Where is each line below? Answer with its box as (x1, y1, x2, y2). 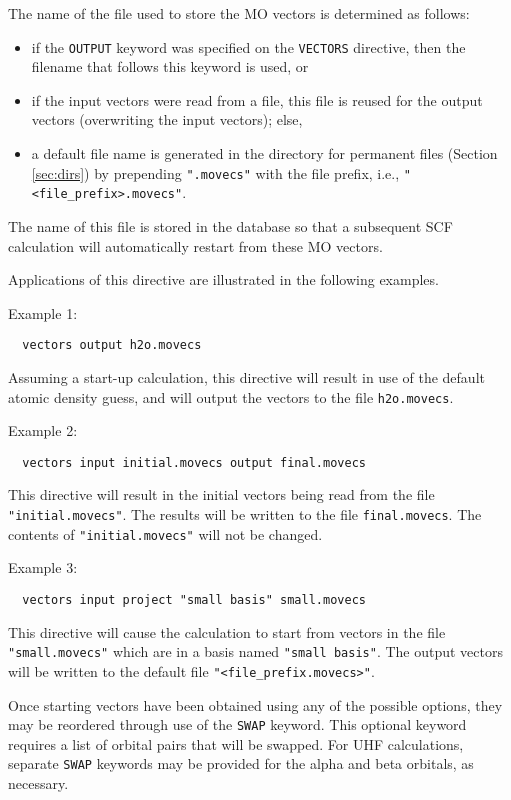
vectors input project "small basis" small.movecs (22, 592, 366, 607)
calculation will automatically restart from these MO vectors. (8, 235, 383, 256)
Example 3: (8, 557, 78, 578)
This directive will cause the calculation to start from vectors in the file (8, 621, 446, 642)
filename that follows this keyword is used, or (31, 56, 309, 77)
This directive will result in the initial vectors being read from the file (8, 484, 435, 505)
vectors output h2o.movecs (22, 338, 202, 353)
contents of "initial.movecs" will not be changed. (8, 523, 323, 544)
